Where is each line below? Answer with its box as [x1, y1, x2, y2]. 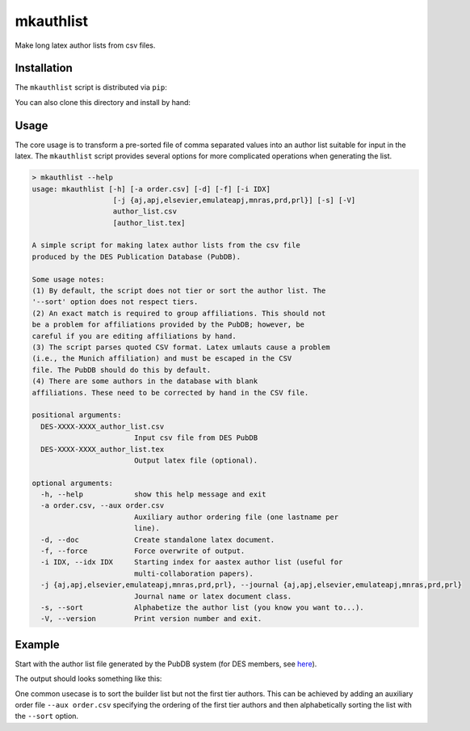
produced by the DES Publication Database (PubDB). [31, 251, 241, 261]
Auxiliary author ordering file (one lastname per [133, 512, 339, 522]
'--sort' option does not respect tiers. [31, 298, 199, 306]
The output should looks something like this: [15, 674, 162, 683]
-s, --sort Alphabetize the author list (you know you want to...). [40, 602, 365, 612]
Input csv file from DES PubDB [133, 433, 258, 442]
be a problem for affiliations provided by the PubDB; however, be [31, 320, 305, 329]
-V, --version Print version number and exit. [40, 615, 262, 623]
